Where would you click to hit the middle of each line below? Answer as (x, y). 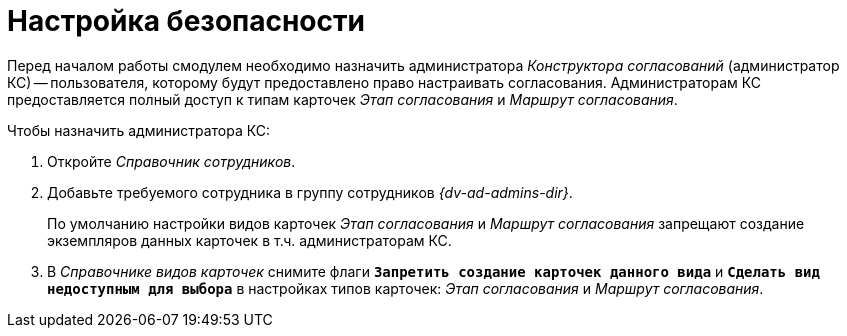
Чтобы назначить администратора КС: (138, 130)
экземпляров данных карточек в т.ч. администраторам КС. (249, 240)
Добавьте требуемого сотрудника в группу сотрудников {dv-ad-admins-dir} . (310, 192)
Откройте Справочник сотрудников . (171, 161)
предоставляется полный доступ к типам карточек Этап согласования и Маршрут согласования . (342, 99)
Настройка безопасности (186, 21)
